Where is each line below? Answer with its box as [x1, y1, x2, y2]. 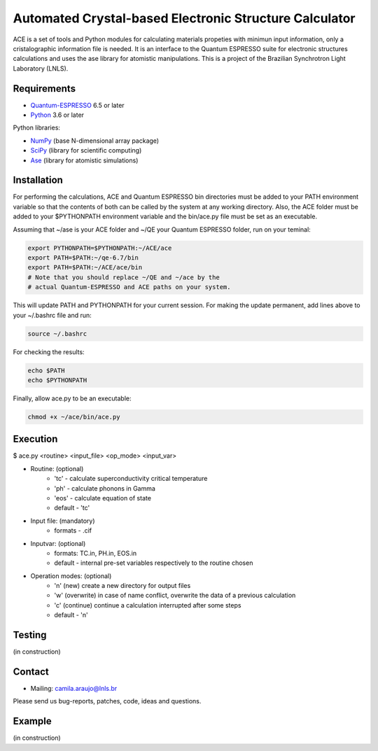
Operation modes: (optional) [30, 571, 112, 580]
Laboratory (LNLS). [13, 64, 69, 73]
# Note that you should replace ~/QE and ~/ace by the [27, 273, 220, 281]
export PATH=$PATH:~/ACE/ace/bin [27, 263, 143, 272]
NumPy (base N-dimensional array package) [30, 136, 160, 145]
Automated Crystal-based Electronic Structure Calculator [13, 10, 356, 26]
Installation [13, 174, 63, 186]
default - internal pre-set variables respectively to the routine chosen [54, 559, 253, 567]
